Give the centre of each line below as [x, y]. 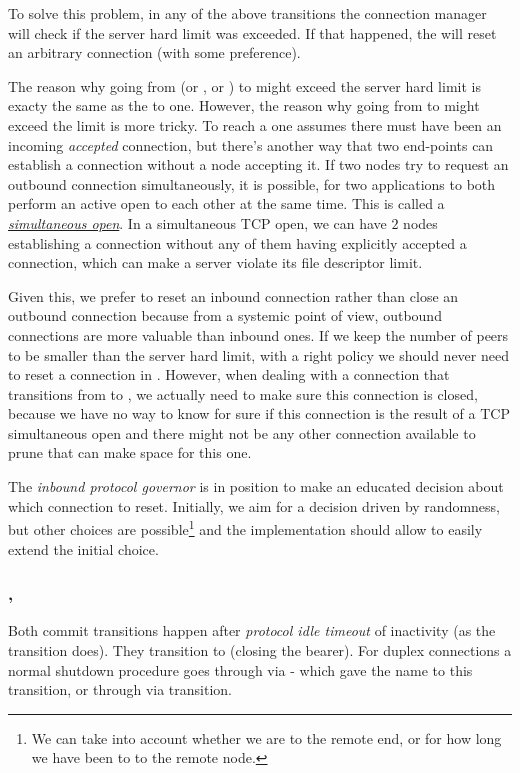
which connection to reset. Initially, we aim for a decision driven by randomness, [254, 505]
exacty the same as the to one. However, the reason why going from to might [244, 105]
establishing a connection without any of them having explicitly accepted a [237, 242]
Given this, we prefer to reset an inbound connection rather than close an [233, 295]
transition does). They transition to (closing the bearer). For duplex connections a [260, 649]
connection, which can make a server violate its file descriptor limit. [215, 262]
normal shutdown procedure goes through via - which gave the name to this [240, 669]
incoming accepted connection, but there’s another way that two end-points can [251, 144]
